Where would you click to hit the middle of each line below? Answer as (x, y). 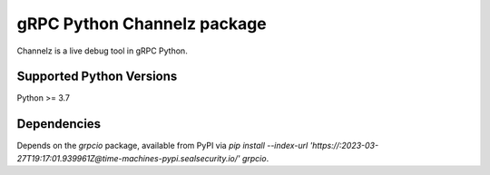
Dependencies (59, 124)
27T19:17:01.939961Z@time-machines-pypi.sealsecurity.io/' (128, 158)
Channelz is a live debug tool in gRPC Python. (102, 51)
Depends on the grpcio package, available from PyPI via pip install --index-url (162, 146)
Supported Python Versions (97, 77)
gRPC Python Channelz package (142, 24)
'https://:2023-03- (344, 146)
